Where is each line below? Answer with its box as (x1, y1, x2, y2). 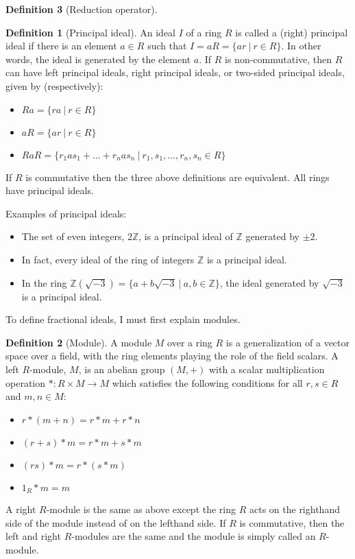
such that (147, 38, 187, 53)
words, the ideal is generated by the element (5, 51, 191, 66)
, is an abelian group (78, 361, 165, 376)
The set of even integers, (21, 229, 125, 243)
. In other (281, 38, 321, 53)
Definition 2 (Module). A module (5, 335, 152, 349)
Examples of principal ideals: (5, 206, 127, 220)
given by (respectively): (5, 78, 103, 93)
